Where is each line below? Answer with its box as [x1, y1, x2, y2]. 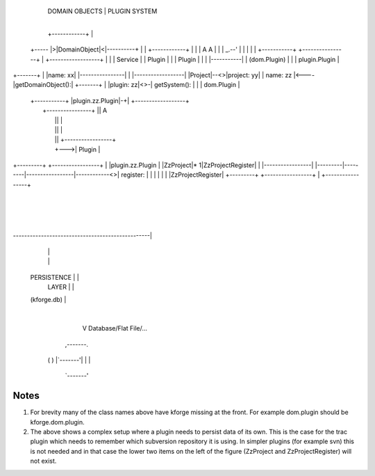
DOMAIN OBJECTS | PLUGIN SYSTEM [47, 7, 158, 15]
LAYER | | [47, 283, 74, 291]
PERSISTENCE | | [30, 273, 79, 281]
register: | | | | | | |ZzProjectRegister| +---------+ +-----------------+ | [120, 170, 320, 179]
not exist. [30, 457, 57, 466]
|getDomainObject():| [12, 81, 74, 89]
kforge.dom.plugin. [30, 418, 85, 426]
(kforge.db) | [30, 296, 67, 304]
